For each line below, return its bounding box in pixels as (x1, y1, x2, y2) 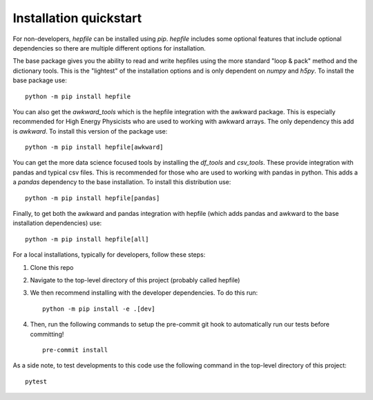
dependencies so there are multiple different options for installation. (12, 44, 207, 52)
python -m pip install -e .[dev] (42, 304, 155, 313)
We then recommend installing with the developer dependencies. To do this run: (30, 289, 258, 297)
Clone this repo (30, 263, 74, 271)
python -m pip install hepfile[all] (25, 235, 149, 243)
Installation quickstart (12, 10, 142, 26)
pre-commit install (42, 346, 108, 354)
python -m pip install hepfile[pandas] (25, 194, 160, 202)
